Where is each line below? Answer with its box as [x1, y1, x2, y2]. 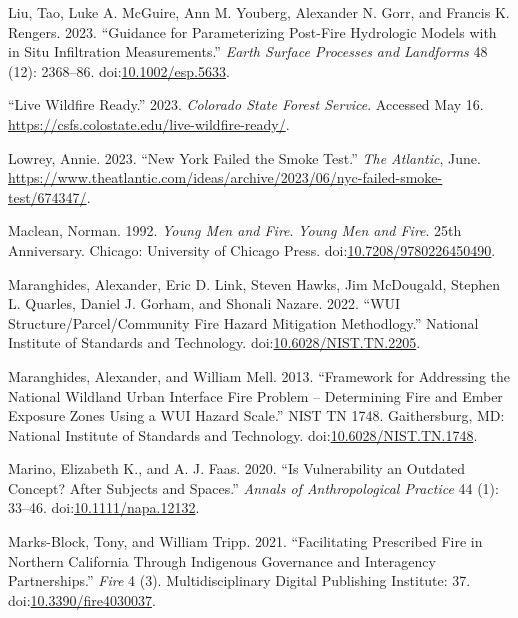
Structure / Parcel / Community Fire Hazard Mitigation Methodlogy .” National [8, 312, 479, 333]
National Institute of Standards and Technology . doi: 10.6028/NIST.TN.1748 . [8, 424, 478, 445]
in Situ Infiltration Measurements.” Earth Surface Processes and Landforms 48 [8, 41, 488, 62]
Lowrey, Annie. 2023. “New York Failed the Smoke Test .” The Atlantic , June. [8, 147, 481, 168]
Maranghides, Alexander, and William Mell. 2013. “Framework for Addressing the [8, 365, 511, 386]
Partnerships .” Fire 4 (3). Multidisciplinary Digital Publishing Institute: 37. [8, 570, 471, 591]
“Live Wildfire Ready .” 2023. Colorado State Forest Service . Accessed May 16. [8, 94, 484, 115]
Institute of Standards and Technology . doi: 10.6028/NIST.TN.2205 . [8, 332, 421, 353]
